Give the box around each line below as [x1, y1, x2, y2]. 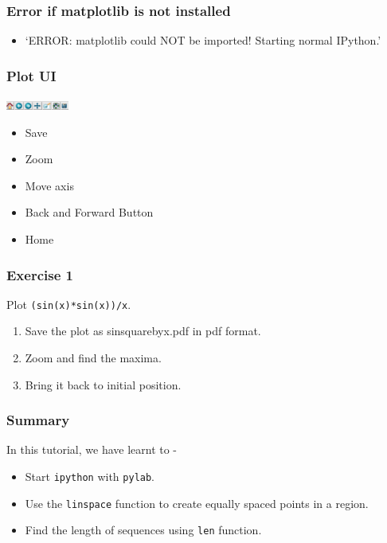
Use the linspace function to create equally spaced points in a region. [25, 494, 369, 511]
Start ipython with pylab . [25, 468, 155, 485]
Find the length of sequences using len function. [25, 522, 262, 538]
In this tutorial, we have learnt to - [6, 441, 178, 458]
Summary [6, 410, 70, 430]
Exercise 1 [6, 264, 73, 284]
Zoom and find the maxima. [25, 350, 162, 366]
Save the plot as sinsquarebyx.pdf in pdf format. [25, 322, 261, 339]
